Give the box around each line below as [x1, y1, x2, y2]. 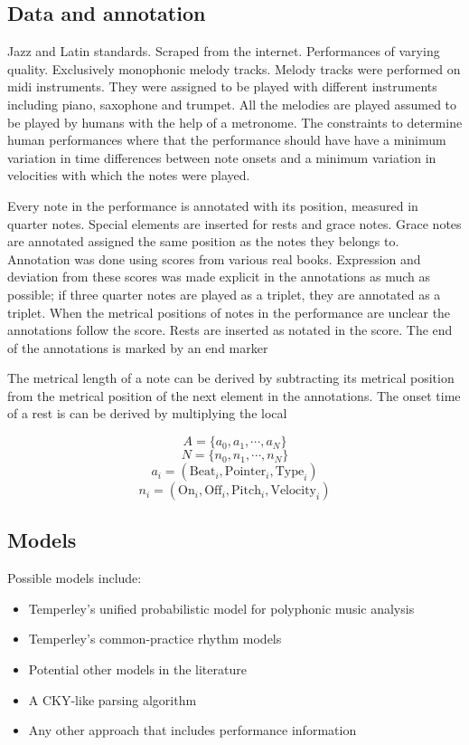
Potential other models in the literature [28, 660, 247, 679]
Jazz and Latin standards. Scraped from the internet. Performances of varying [7, 42, 440, 61]
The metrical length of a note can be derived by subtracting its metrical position [7, 368, 455, 387]
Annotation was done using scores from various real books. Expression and [7, 249, 421, 268]
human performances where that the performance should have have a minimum [7, 130, 446, 149]
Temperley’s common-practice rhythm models [28, 629, 282, 648]
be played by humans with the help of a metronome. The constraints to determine [7, 112, 463, 131]
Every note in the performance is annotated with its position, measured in [7, 196, 418, 215]
